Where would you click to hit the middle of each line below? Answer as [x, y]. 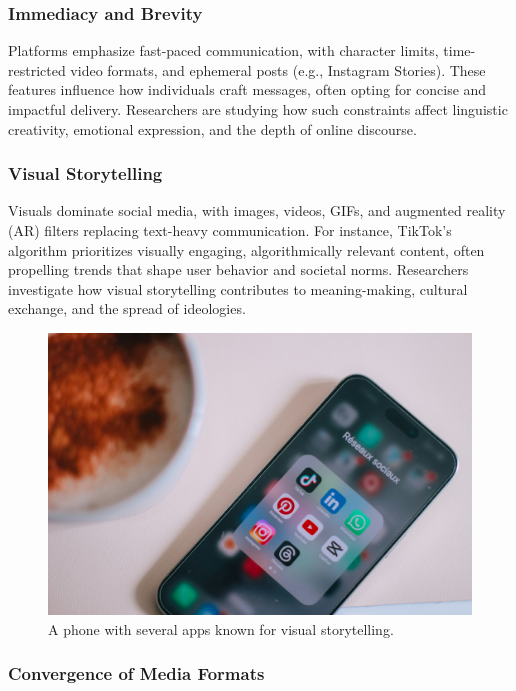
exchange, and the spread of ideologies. [127, 308]
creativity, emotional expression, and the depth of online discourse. [212, 128]
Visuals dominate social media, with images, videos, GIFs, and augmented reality [257, 210]
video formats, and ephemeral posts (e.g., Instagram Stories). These [278, 69]
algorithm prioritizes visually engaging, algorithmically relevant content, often [246, 249]
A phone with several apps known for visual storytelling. [221, 628]
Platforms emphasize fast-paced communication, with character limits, [223, 50]
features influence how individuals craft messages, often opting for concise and [247, 89]
